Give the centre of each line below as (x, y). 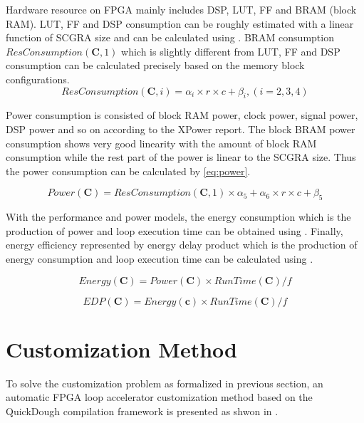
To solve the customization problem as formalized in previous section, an (165, 383)
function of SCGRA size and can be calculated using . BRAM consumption (170, 37)
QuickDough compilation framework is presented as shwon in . (142, 411)
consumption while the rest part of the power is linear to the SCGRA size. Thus (181, 157)
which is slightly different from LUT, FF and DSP (231, 51)
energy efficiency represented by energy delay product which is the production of (182, 245)
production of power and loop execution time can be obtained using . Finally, (175, 230)
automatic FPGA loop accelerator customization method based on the (159, 397)
